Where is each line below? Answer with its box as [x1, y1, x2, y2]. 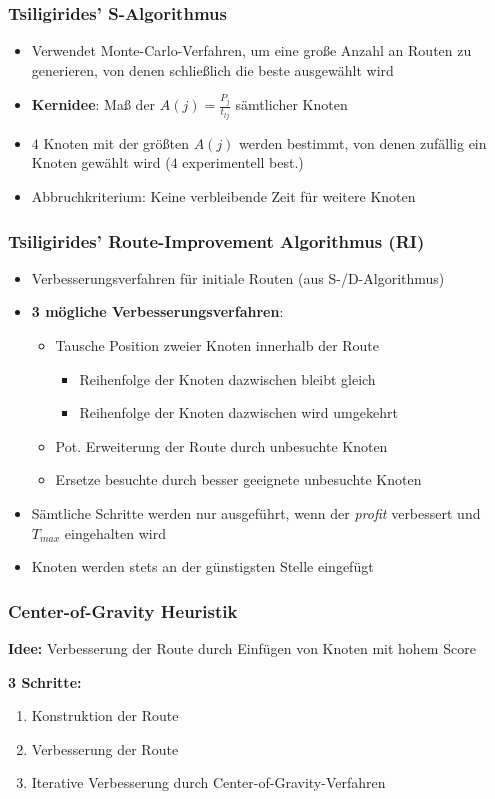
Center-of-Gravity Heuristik [8, 598, 238, 623]
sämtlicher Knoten [235, 94, 348, 115]
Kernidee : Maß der [31, 94, 156, 115]
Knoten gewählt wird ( [31, 152, 171, 173]
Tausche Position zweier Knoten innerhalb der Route [55, 335, 380, 356]
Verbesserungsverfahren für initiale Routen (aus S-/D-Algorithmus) [31, 267, 445, 288]
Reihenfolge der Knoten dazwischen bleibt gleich [79, 368, 376, 389]
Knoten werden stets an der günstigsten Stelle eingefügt [31, 556, 374, 577]
